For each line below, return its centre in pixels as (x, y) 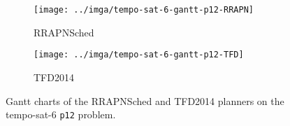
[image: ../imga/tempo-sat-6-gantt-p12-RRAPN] (144, 10)
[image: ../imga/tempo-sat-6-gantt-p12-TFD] (139, 55)
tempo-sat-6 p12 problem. (61, 114)
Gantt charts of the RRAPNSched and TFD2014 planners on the (145, 100)
